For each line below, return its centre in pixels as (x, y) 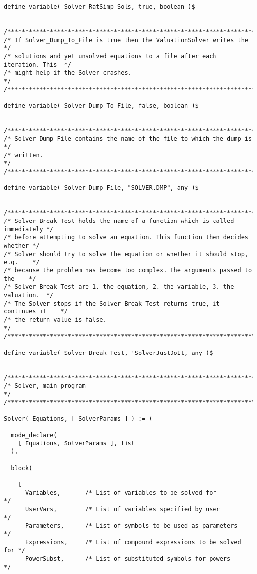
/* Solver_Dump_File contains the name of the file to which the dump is (128, 139)
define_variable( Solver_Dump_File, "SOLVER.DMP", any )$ (101, 188)
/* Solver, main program (45, 386)
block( (22, 468)
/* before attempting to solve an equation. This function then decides (126, 238)
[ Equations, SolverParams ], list (76, 443)
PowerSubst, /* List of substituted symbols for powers (128, 558)
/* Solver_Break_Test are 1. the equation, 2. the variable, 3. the (119, 287)
